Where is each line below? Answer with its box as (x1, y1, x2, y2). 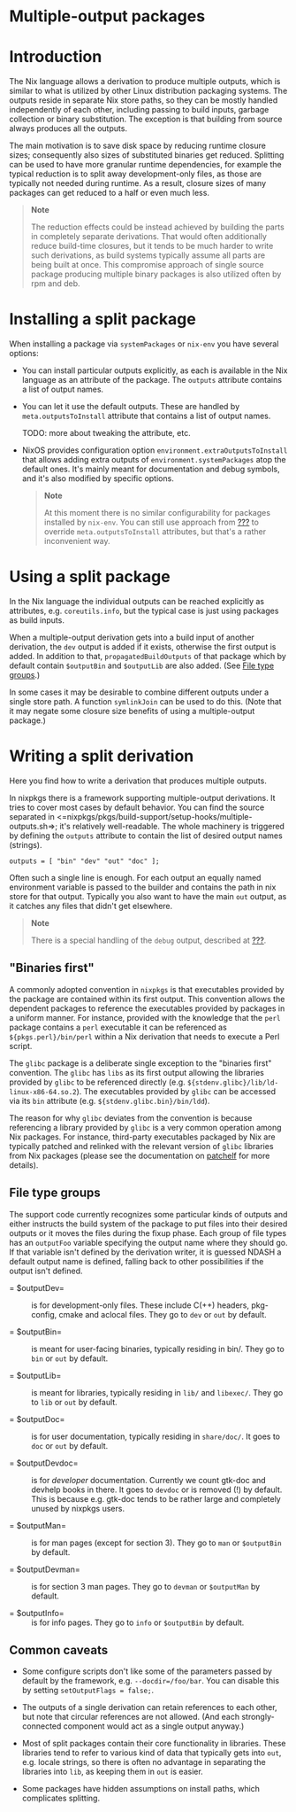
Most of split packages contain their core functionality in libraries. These (21, 1738, 286, 1749)
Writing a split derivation (9, 746, 194, 766)
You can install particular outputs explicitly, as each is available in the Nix (21, 365, 288, 376)
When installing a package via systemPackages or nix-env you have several (9, 338, 279, 349)
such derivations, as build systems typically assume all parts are (30, 250, 266, 261)
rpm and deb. (30, 278, 81, 289)
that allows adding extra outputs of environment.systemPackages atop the (21, 455, 286, 465)
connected (21, 1721, 62, 1731)
